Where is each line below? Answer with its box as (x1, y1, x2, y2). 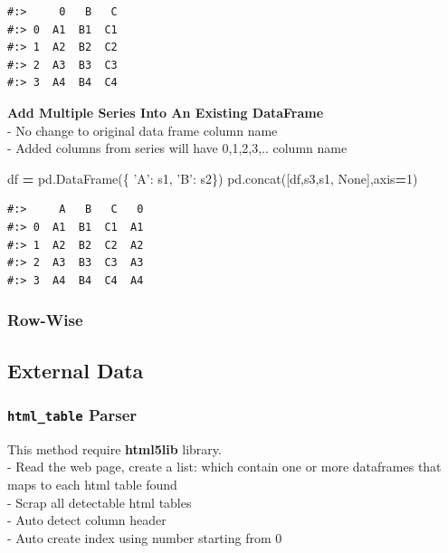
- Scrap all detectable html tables (7, 492, 192, 511)
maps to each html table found (7, 474, 177, 493)
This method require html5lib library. (7, 439, 222, 458)
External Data (7, 356, 144, 384)
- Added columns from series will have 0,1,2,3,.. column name (7, 138, 348, 157)
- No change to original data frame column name (7, 120, 278, 139)
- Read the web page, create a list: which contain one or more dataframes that (7, 457, 442, 476)
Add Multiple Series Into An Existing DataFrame (7, 102, 324, 121)
